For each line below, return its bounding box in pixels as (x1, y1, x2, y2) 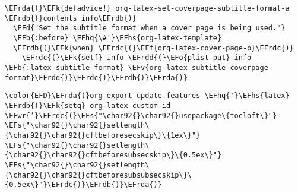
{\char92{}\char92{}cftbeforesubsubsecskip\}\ (5, 170, 192, 179)
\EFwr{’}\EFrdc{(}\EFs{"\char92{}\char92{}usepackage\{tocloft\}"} (5, 111, 277, 120)
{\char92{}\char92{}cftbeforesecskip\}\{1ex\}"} (5, 131, 201, 140)
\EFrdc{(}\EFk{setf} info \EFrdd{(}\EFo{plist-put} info (21, 53, 252, 62)
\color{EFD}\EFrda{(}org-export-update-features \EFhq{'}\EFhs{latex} (5, 91, 290, 100)
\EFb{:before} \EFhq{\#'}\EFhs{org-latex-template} (13, 33, 222, 42)
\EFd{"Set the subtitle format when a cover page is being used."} (13, 24, 286, 33)
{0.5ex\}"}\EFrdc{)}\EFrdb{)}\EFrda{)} (5, 181, 162, 189)
